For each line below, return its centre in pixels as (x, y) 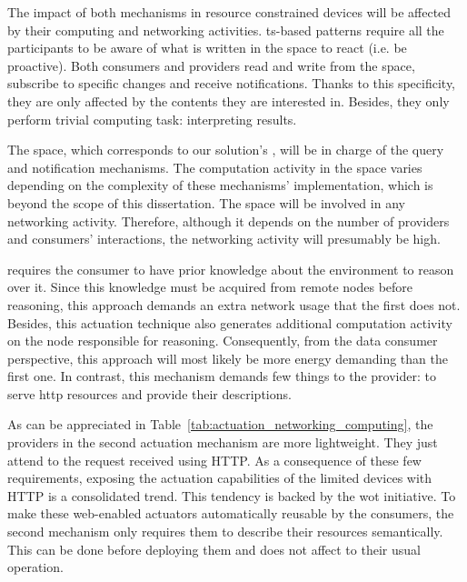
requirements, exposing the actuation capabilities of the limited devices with (220, 478)
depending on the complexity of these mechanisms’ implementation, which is (220, 185)
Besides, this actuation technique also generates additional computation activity (230, 322)
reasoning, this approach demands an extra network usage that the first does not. (234, 304)
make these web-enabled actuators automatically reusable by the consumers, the (231, 513)
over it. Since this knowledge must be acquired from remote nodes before (210, 287)
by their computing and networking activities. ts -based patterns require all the (226, 30)
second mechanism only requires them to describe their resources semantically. (225, 532)
